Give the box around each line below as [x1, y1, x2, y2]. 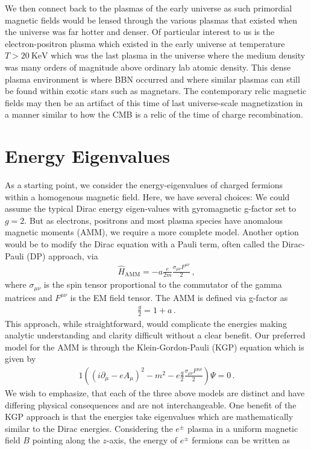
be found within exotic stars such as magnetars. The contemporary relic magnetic [5, 84, 307, 97]
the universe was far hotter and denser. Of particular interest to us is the [5, 25, 275, 38]
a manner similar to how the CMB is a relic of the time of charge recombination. [5, 108, 303, 121]
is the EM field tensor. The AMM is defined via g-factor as [70, 291, 288, 303]
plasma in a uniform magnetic [187, 422, 298, 434]
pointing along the [32, 434, 100, 446]
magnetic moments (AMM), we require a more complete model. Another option [5, 226, 299, 238]
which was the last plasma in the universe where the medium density [51, 49, 306, 62]
